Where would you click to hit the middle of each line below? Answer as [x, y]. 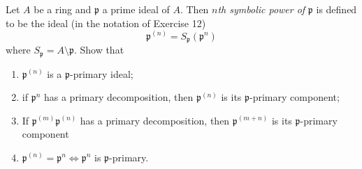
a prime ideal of [136, 9]
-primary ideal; [102, 73]
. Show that [99, 50]
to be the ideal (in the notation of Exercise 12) [106, 23]
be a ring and [63, 9]
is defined [336, 9]
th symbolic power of [261, 9]
